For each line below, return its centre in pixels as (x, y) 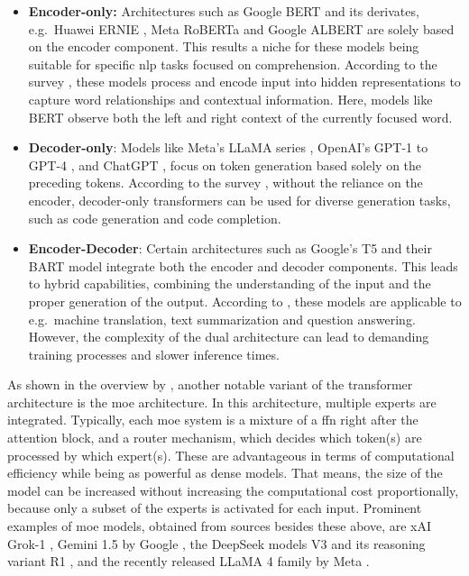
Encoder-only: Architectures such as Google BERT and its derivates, (224, 11)
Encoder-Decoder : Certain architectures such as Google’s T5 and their (230, 248)
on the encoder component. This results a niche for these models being (224, 46)
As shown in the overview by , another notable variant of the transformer (210, 384)
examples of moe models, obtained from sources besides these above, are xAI (220, 526)
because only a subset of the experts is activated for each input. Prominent (215, 508)
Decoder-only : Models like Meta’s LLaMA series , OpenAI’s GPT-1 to (228, 147)
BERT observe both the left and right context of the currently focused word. (240, 117)
